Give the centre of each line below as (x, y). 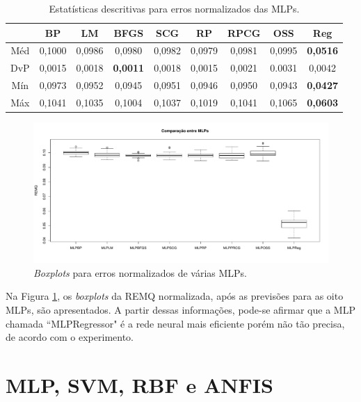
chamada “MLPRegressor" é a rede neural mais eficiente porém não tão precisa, (175, 323)
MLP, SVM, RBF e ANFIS (139, 384)
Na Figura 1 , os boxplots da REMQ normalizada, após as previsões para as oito (175, 296)
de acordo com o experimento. (70, 337)
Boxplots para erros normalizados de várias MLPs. (141, 272)
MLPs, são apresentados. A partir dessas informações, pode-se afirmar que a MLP (180, 309)
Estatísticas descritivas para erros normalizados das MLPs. (174, 8)
